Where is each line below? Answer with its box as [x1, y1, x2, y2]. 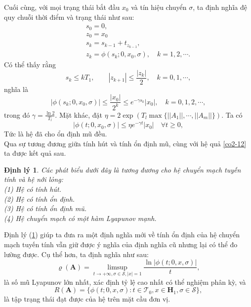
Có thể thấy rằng [4, 59, 56, 70]
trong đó [4, 109, 30, 120]
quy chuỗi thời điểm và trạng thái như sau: [4, 11, 134, 22]
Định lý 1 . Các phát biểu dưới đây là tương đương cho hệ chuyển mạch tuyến [4, 164, 241, 175]
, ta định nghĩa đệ [193, 2, 247, 12]
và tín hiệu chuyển [131, 2, 187, 12]
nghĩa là [4, 84, 29, 94]
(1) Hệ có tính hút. [4, 184, 61, 194]
